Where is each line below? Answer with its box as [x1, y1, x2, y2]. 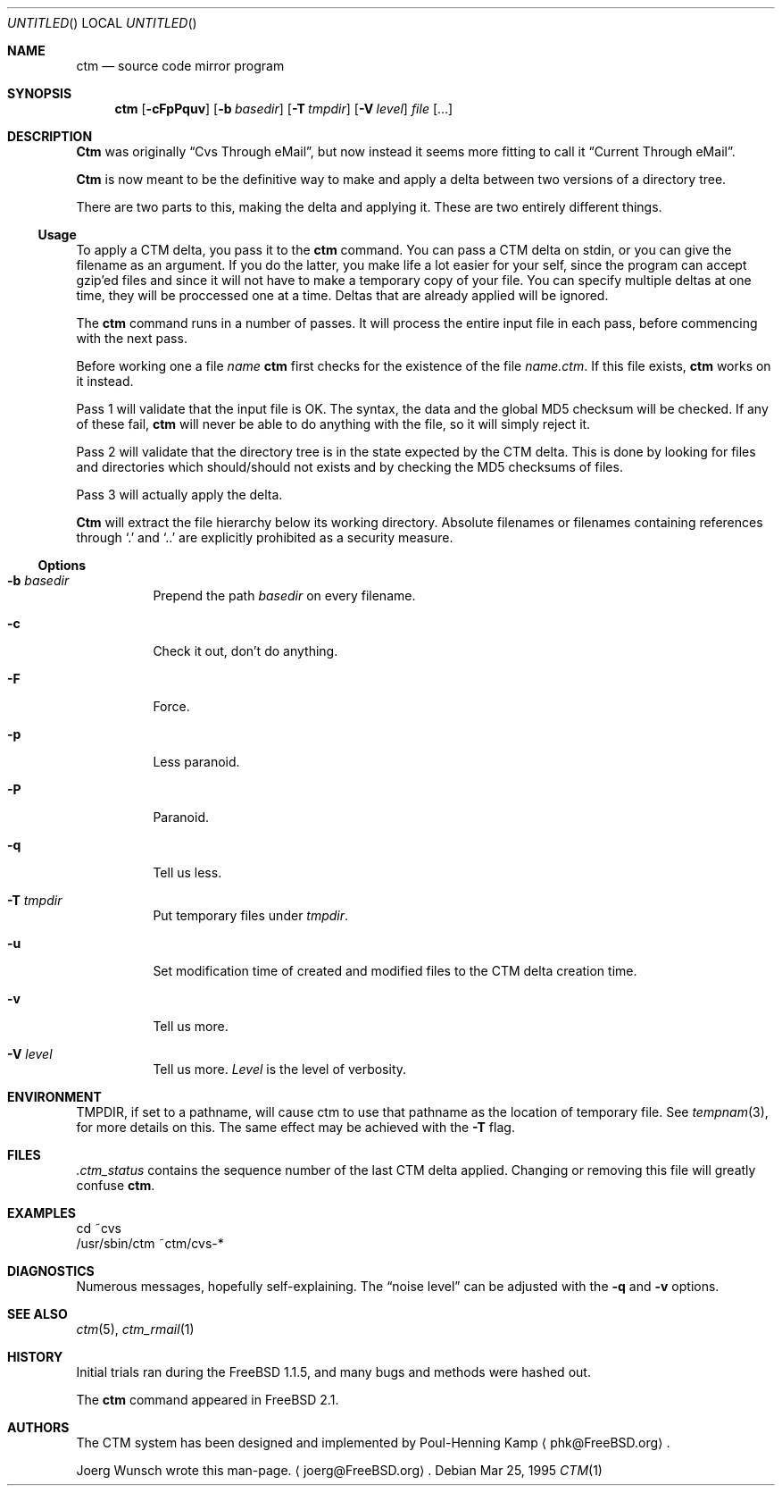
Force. [153, 699, 190, 714]
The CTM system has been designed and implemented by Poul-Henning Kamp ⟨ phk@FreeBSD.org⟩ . [76, 1435, 670, 1450]
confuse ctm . [76, 1178, 155, 1193]
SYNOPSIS [7, 86, 72, 101]
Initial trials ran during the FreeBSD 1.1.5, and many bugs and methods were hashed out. [76, 1364, 591, 1380]
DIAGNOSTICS [7, 1263, 95, 1279]
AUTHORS [7, 1420, 70, 1435]
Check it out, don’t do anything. [153, 643, 338, 658]
